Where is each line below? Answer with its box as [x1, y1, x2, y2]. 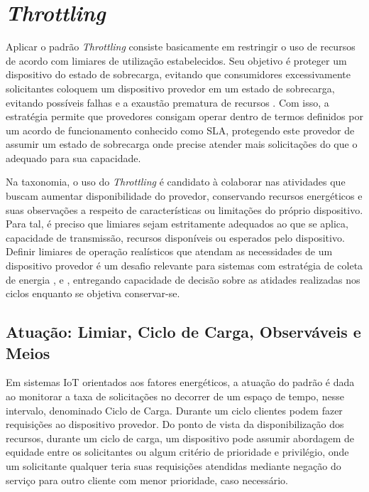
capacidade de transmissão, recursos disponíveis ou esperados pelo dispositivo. [6, 230, 345, 245]
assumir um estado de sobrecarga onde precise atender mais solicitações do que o [6, 137, 358, 151]
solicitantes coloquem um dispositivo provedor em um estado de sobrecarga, [6, 80, 335, 95]
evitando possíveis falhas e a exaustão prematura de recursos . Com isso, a [6, 95, 329, 109]
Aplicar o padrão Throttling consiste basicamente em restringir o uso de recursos [6, 39, 356, 54]
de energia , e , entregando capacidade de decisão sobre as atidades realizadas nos [6, 272, 360, 287]
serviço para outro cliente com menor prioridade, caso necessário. [6, 472, 288, 487]
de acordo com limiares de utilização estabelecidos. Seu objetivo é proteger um [6, 53, 347, 68]
